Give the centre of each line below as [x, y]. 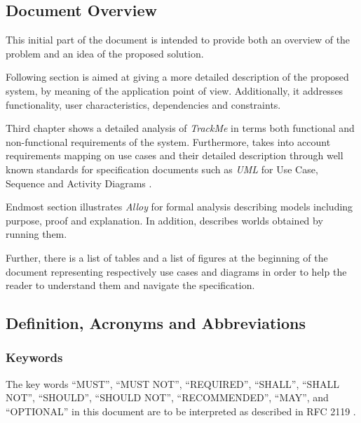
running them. [36, 234]
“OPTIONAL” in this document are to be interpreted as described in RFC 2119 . [181, 411]
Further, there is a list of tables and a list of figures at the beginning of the [167, 257]
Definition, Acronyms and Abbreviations [156, 323]
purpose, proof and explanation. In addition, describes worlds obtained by [164, 220]
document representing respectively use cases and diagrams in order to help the [176, 271]
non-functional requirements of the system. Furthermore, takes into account [168, 141]
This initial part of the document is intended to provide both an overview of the [178, 40]
